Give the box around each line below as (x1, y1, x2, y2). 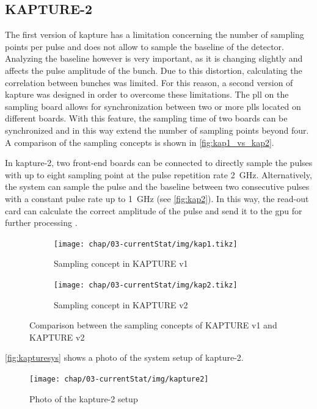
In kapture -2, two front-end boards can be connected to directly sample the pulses (5, 156, 313, 169)
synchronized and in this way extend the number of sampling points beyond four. (5, 123, 309, 136)
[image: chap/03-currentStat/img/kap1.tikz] (54, 239, 238, 248)
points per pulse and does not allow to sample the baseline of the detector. (5, 40, 285, 52)
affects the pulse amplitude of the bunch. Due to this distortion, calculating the (5, 63, 302, 76)
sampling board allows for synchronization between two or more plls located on (5, 100, 301, 112)
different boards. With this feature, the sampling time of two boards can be (5, 112, 288, 125)
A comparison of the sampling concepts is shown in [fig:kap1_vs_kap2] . (5, 136, 274, 148)
